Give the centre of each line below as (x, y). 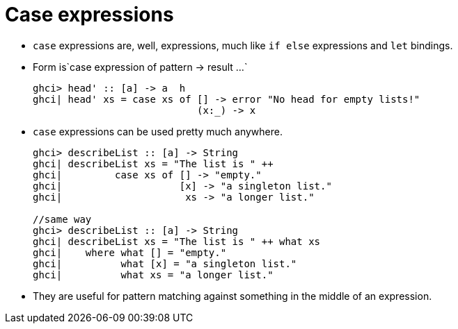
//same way (62, 219)
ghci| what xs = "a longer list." (153, 275)
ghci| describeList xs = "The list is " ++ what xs (177, 241)
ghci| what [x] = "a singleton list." (165, 263)
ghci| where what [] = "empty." (130, 252)
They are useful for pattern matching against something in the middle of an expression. (232, 296)
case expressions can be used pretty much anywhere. (158, 131)
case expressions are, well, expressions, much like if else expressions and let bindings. (243, 45)
